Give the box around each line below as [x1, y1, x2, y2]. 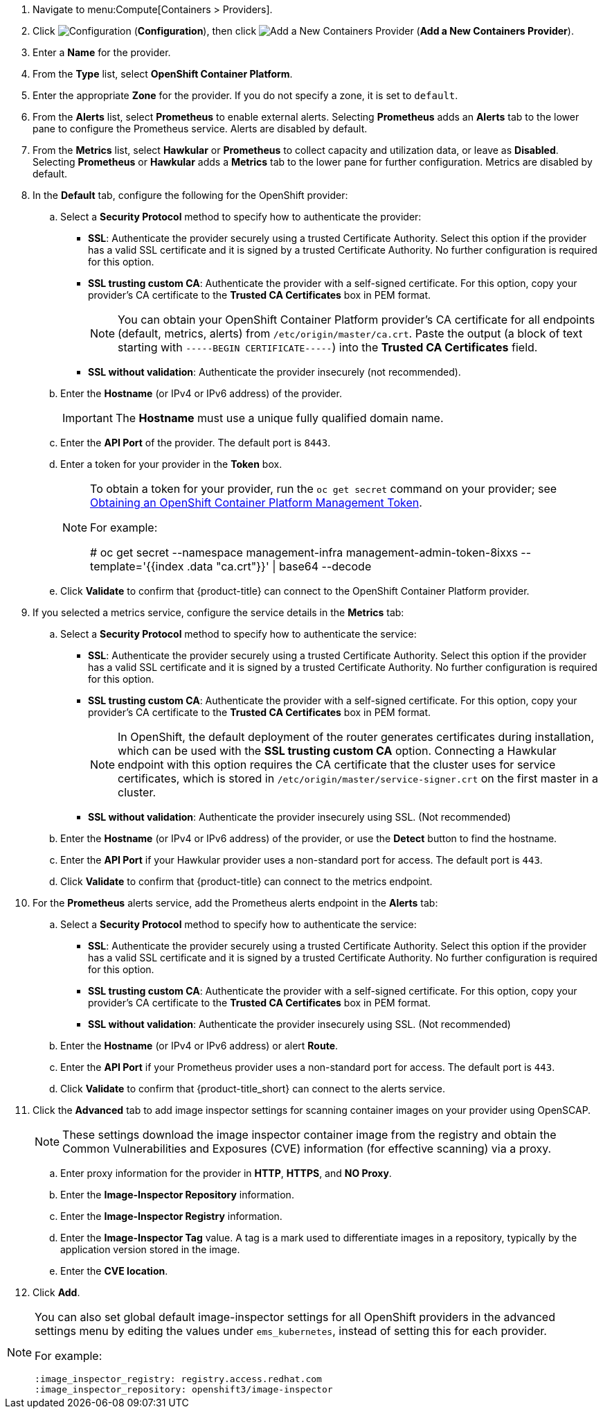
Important [62, 411, 113, 425]
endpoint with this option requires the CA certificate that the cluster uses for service [118, 758, 556, 771]
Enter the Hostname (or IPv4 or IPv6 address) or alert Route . [60, 1040, 339, 1051]
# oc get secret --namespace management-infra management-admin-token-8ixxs [90, 545, 518, 559]
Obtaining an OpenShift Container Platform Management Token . [90, 496, 422, 509]
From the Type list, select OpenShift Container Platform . [33, 68, 293, 80]
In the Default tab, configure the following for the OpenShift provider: [33, 189, 348, 201]
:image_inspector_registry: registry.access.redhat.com [35, 1374, 322, 1384]
